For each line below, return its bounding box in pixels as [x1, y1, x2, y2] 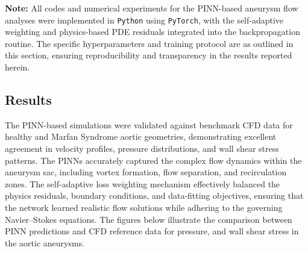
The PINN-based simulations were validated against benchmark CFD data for [5, 118, 293, 131]
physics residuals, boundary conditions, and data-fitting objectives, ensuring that [5, 189, 304, 202]
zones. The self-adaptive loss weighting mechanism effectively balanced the [5, 177, 280, 190]
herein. [5, 61, 30, 73]
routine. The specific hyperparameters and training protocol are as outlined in [5, 37, 294, 49]
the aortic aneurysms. [5, 236, 85, 249]
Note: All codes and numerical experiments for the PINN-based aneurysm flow [5, 2, 298, 14]
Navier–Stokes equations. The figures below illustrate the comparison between [5, 213, 292, 225]
